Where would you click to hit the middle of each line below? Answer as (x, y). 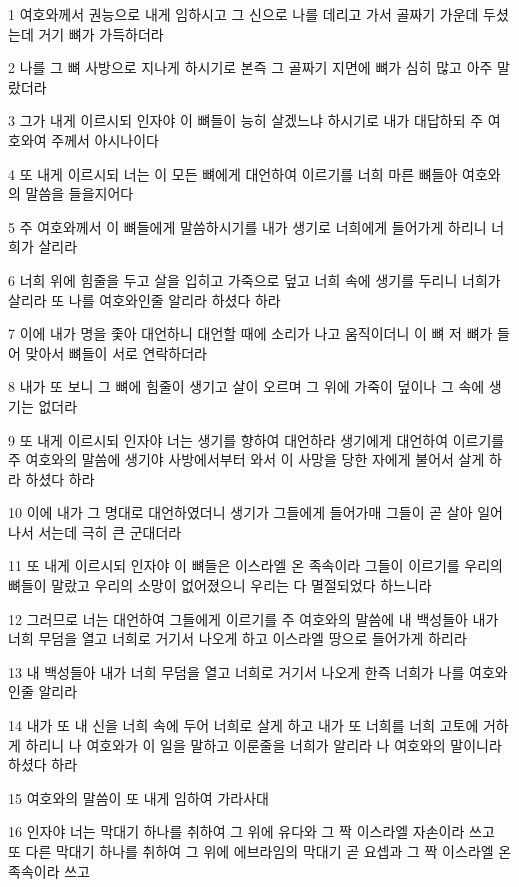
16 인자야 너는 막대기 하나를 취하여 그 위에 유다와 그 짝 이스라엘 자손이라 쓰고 (251, 831)
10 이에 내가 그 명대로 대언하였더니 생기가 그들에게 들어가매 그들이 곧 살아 (240, 512)
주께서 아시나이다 (105, 139)
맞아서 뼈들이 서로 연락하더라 (116, 352)
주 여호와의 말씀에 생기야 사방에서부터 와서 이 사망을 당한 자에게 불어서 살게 (246, 459)
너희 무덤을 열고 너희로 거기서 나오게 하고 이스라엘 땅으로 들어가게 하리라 (237, 638)
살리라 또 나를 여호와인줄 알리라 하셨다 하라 (144, 299)
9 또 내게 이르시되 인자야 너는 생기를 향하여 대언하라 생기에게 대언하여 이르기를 (256, 439)
